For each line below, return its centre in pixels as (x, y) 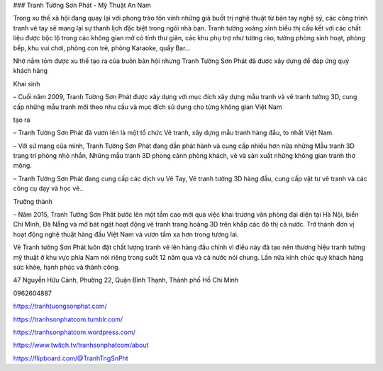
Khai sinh (27, 84)
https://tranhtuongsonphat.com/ (60, 306)
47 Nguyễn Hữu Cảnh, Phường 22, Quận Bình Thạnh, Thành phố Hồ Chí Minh (126, 280)
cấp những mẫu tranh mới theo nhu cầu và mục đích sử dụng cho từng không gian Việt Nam (148, 107)
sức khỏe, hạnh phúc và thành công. (67, 267)
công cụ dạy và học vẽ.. (48, 188)
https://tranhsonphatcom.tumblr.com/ (68, 319)
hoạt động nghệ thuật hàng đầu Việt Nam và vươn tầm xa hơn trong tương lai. (126, 234)
